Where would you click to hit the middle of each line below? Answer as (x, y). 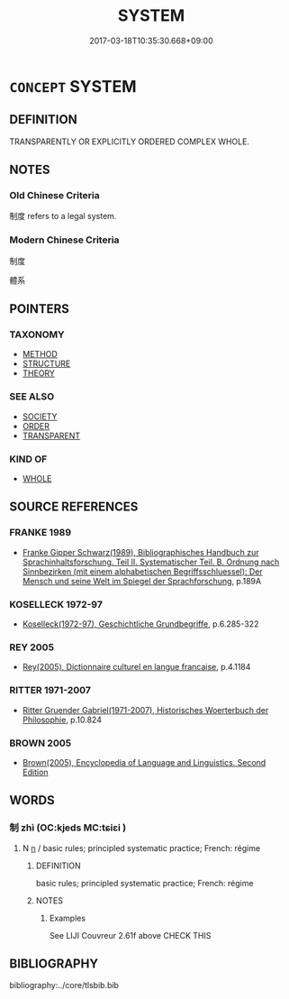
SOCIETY (40, 417)
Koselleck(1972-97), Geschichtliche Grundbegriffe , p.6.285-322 (140, 624)
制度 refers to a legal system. (63, 216)
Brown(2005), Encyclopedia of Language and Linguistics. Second (144, 762)
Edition (35, 772)
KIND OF (28, 459)
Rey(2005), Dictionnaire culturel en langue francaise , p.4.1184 (136, 667)
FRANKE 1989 (41, 533)
